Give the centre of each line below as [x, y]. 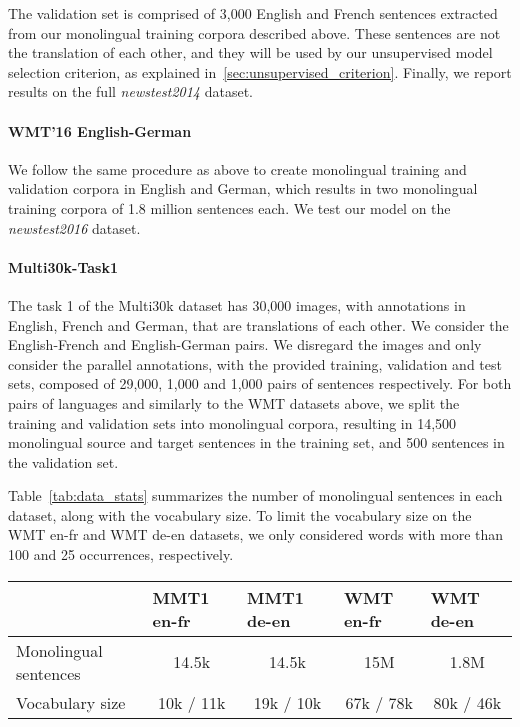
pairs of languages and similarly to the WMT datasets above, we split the [234, 402]
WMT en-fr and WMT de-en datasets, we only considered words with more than [256, 534]
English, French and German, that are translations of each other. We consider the [258, 324]
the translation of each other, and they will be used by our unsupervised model [250, 52]
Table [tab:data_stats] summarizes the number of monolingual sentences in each [255, 495]
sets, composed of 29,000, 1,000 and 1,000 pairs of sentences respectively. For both [260, 383]
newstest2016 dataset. [74, 227]
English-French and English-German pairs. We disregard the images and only [245, 344]
